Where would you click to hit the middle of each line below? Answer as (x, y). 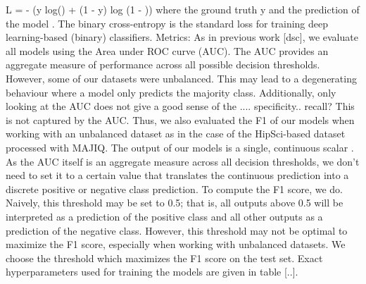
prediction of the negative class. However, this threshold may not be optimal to (177, 230)
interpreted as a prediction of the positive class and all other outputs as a (164, 216)
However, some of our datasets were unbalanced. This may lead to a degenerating (181, 78)
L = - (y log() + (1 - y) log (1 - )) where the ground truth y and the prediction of (183, 9)
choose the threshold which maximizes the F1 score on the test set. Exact (164, 258)
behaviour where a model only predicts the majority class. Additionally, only (171, 92)
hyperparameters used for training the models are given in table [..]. (152, 272)
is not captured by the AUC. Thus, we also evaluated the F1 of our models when (180, 119)
